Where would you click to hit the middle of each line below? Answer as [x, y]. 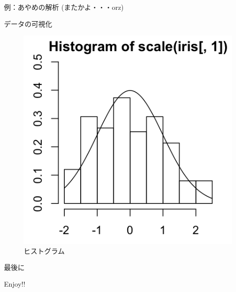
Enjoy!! [15, 283]
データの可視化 [28, 23]
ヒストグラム [44, 250]
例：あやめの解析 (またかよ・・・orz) [64, 7]
